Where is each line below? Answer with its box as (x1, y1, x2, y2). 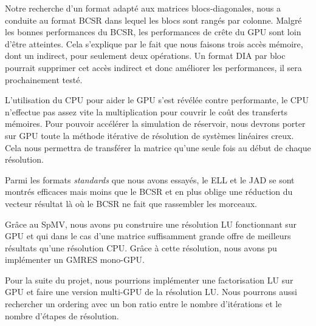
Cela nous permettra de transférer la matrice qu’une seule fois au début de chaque (5, 141, 311, 154)
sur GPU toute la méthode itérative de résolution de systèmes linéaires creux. (5, 129, 294, 141)
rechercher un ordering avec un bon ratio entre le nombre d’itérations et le (5, 297, 282, 310)
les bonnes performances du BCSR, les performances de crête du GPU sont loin (5, 25, 301, 38)
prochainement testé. (5, 73, 83, 86)
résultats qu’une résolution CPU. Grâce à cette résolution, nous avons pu (5, 241, 277, 254)
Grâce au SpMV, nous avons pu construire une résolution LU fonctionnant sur (5, 217, 297, 230)
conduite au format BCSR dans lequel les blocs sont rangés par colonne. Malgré (5, 13, 302, 26)
